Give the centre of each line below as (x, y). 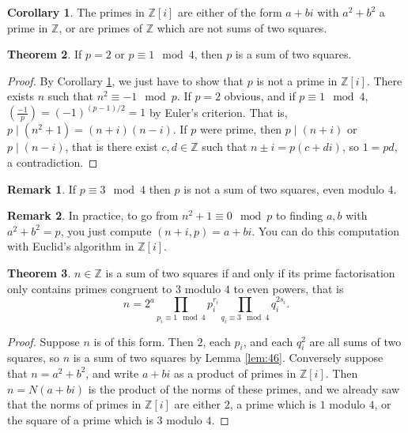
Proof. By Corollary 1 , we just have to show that (126, 80)
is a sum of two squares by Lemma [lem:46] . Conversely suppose (228, 358)
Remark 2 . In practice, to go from (93, 215)
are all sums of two (355, 341)
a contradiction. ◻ (53, 162)
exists (21, 96)
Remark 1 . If (42, 188)
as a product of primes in (235, 373)
